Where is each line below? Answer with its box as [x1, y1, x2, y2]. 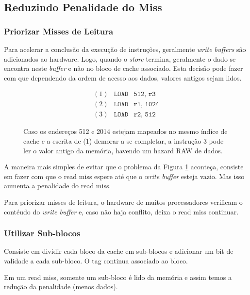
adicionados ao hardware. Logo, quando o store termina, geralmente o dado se [4, 53, 236, 64]
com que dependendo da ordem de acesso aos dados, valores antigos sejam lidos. [4, 72, 242, 82]
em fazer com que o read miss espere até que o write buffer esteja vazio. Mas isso [4, 171, 245, 181]
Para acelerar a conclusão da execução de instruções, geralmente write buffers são [4, 44, 246, 54]
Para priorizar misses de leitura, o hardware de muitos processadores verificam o [4, 197, 243, 207]
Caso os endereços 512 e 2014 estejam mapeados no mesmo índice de [23, 126, 228, 136]
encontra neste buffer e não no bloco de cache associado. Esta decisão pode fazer [4, 63, 243, 73]
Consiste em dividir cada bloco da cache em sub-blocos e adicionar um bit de [4, 246, 233, 256]
